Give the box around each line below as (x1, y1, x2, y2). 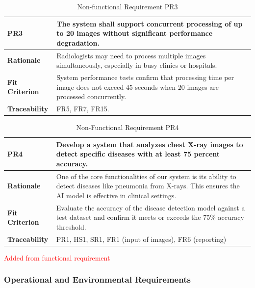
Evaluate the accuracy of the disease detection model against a (56, 202, 245, 212)
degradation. (56, 37, 100, 48)
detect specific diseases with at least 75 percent (56, 149, 220, 159)
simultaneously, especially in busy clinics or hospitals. (56, 60, 217, 70)
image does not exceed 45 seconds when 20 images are (56, 81, 219, 92)
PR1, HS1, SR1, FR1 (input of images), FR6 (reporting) (56, 234, 227, 244)
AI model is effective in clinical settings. (56, 190, 177, 200)
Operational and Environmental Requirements (4, 273, 191, 286)
